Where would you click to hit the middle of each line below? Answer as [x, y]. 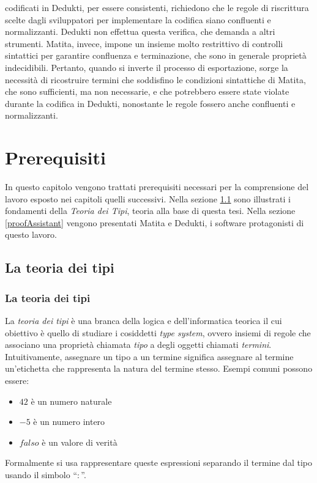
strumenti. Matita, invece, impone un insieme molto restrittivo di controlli [144, 43]
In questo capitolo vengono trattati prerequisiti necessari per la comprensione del [157, 187]
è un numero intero [69, 422]
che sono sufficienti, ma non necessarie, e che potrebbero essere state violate [147, 91]
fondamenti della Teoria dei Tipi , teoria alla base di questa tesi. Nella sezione [150, 211]
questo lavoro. [31, 234]
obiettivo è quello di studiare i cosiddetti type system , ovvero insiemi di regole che [158, 332]
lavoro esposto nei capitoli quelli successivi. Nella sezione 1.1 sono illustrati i [148, 198]
